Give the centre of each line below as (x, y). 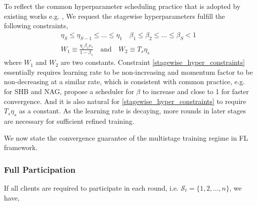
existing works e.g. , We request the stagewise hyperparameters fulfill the (115, 16)
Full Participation (40, 169)
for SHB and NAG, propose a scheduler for (69, 91)
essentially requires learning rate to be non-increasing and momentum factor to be (128, 72)
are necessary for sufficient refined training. (69, 121)
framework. (21, 147)
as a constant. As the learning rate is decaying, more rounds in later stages (132, 111)
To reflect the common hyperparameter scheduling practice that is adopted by (122, 6)
